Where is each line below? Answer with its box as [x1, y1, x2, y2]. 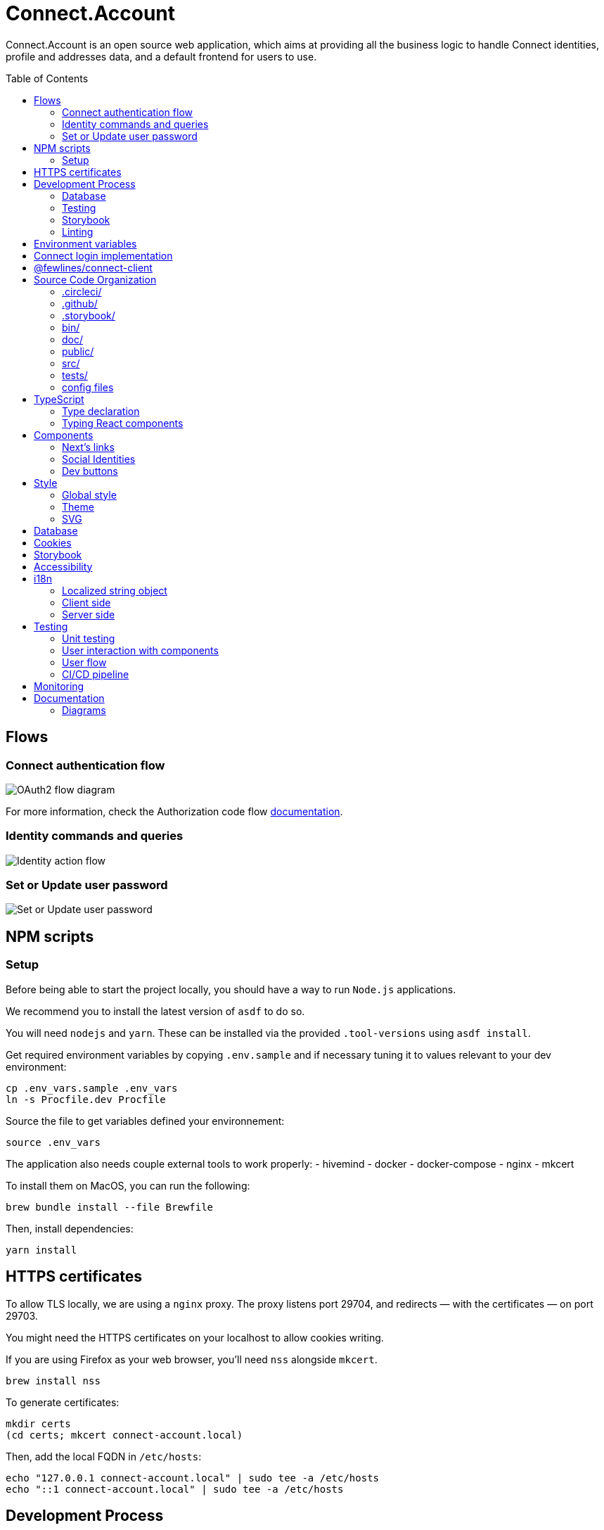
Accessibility [34, 560, 93, 573]
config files [62, 381, 114, 393]
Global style [62, 488, 117, 501]
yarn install [6, 1244, 77, 1256]
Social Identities [62, 452, 136, 465]
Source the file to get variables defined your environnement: [6, 1114, 285, 1127]
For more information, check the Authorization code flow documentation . [6, 805, 343, 817]
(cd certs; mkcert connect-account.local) [6, 1429, 243, 1441]
